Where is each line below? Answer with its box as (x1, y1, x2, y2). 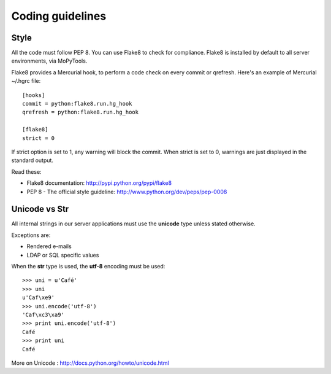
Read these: (11, 168, 42, 175)
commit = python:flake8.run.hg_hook (22, 100, 132, 107)
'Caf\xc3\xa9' (22, 311, 64, 318)
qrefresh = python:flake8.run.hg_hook (22, 109, 139, 116)
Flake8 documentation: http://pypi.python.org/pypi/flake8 (26, 179, 172, 187)
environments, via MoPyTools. (11, 57, 88, 64)
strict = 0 (22, 134, 55, 141)
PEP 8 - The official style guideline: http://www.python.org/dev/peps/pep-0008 (26, 188, 227, 195)
